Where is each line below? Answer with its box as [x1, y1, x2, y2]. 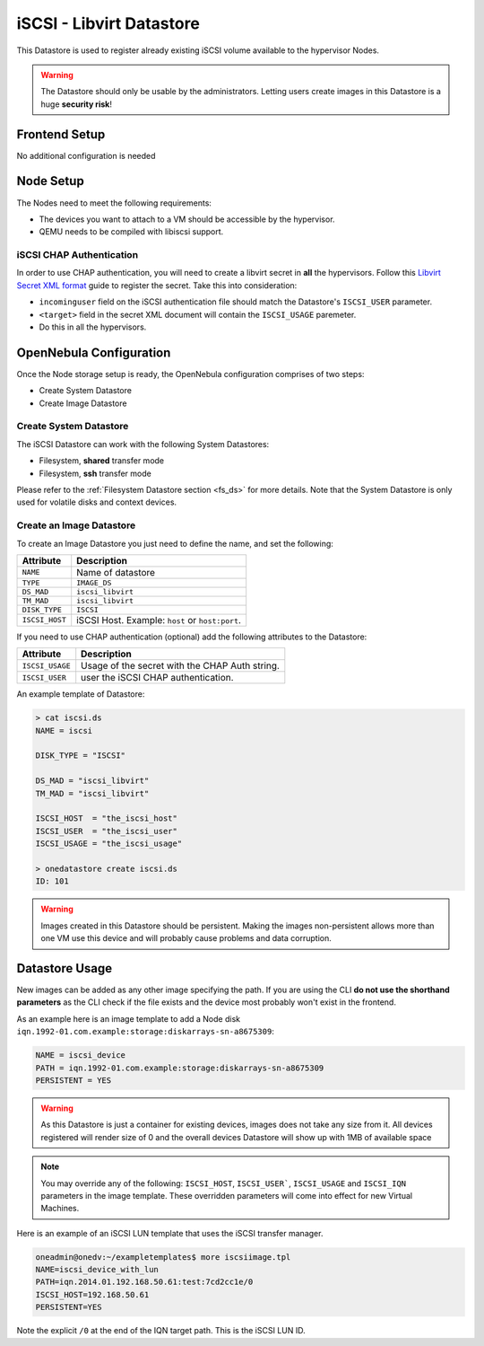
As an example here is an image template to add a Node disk [16, 1013, 241, 1024]
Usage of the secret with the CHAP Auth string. [81, 660, 280, 673]
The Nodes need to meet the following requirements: [16, 198, 212, 208]
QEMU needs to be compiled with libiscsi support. [39, 226, 224, 237]
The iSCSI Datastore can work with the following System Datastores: [16, 438, 270, 449]
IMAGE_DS [76, 577, 112, 587]
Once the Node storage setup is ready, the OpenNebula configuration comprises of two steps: [16, 368, 365, 379]
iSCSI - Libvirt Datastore [16, 13, 201, 33]
